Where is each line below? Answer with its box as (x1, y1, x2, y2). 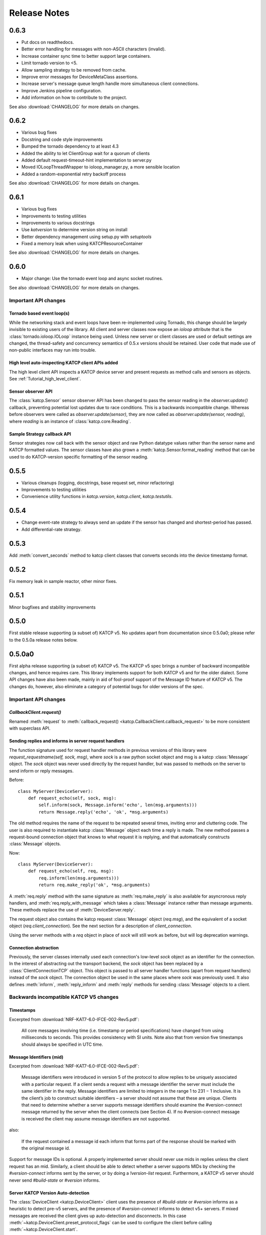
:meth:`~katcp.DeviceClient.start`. (9, 1227, 78, 1233)
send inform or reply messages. (9, 768, 74, 774)
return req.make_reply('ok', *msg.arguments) (38, 882, 150, 888)
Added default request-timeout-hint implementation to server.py (21, 157, 152, 163)
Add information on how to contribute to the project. (21, 94, 128, 101)
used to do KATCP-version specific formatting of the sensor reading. (9, 453, 149, 459)
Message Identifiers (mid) (9, 1054, 64, 1060)
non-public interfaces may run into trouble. (9, 347, 96, 353)
